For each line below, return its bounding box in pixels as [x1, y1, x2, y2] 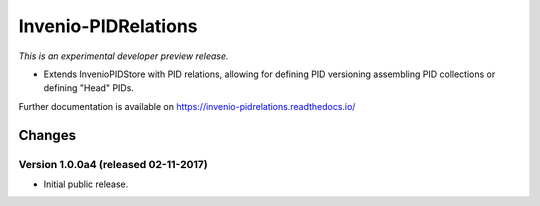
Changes [18, 126, 77, 144]
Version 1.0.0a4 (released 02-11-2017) [18, 157, 209, 171]
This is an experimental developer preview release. [18, 50, 229, 62]
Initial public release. [43, 178, 129, 190]
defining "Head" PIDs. [43, 82, 135, 94]
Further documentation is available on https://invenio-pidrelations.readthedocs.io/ [18, 100, 356, 112]
